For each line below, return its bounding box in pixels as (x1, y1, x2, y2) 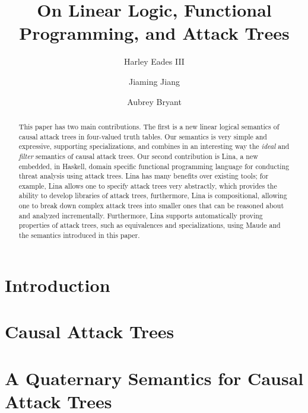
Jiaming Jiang (129, 75, 180, 87)
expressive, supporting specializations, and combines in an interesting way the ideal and (18, 141, 290, 151)
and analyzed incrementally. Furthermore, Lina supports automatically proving (18, 210, 263, 220)
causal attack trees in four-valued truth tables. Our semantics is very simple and (18, 131, 267, 141)
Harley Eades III (124, 55, 185, 68)
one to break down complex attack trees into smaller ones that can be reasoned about (18, 201, 284, 211)
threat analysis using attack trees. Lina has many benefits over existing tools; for (18, 171, 269, 181)
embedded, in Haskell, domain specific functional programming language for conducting (18, 161, 290, 171)
